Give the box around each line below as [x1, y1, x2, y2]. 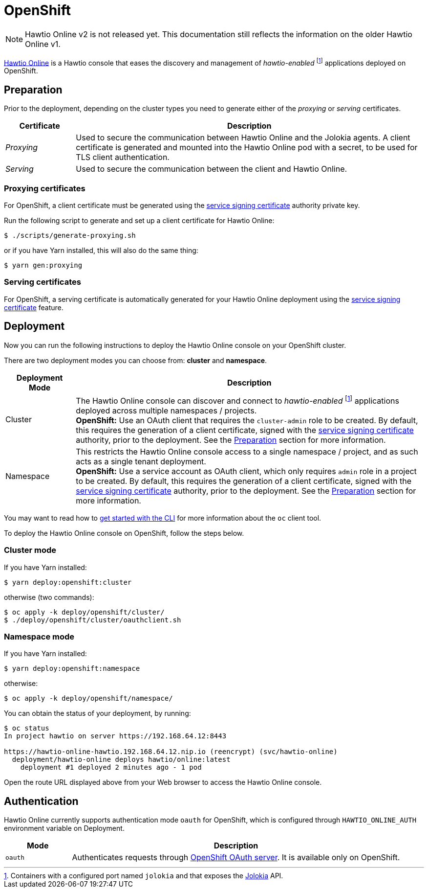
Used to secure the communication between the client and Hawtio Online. [76, 164, 347, 174]
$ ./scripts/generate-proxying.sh [4, 231, 136, 239]
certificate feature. [4, 303, 64, 312]
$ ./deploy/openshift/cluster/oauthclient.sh [4, 616, 181, 624]
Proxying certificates [4, 183, 86, 193]
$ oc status [4, 724, 49, 732]
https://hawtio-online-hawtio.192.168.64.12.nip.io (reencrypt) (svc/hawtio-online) [4, 748, 338, 756]
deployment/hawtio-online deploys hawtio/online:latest [12, 755, 231, 764]
